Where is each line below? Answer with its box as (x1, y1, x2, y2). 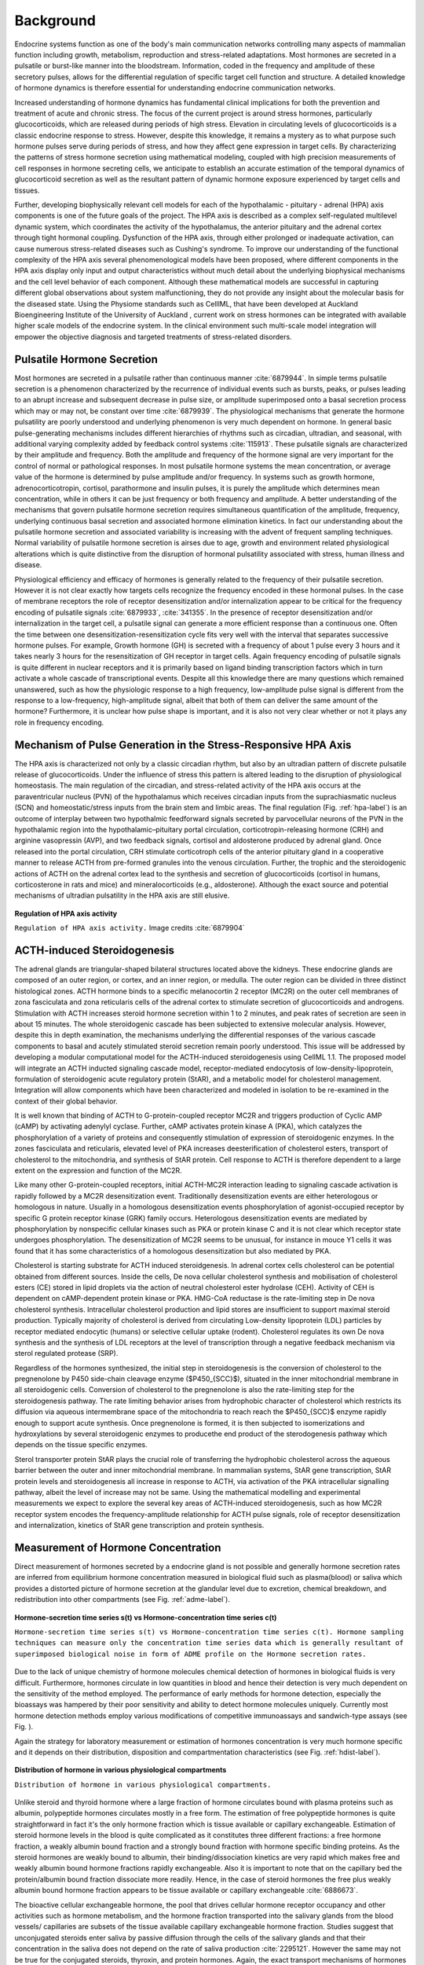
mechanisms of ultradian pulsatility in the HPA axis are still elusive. (14, 891, 230, 900)
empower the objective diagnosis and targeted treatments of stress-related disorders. (14, 332, 292, 341)
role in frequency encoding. (14, 718, 104, 727)
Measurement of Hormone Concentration (14, 1541, 221, 1554)
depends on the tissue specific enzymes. (14, 1440, 148, 1449)
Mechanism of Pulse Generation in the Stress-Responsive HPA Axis (14, 738, 352, 751)
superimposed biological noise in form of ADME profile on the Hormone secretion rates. (14, 1649, 367, 1658)
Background (14, 12, 96, 29)
